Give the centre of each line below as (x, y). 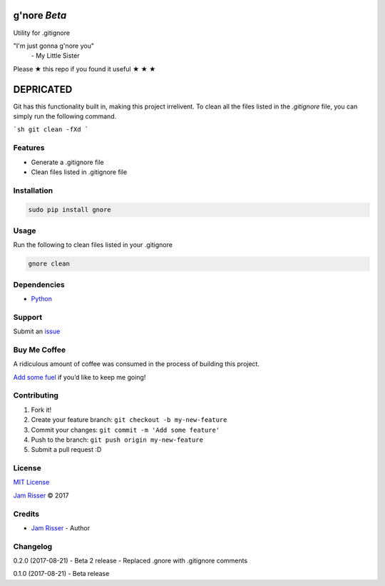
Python (42, 298)
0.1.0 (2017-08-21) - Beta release (61, 574)
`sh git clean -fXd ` (51, 130)
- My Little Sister (55, 56)
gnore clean (49, 264)
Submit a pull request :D (66, 450)
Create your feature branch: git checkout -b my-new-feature (129, 420)
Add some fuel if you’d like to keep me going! (79, 377)
